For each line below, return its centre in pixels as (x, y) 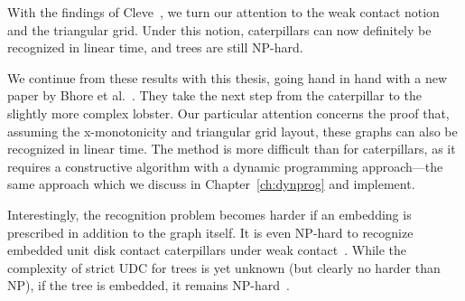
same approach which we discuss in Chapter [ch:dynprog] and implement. (211, 184)
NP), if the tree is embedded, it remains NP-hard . (149, 285)
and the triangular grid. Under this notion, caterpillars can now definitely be (219, 29)
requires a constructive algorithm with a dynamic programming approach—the (225, 166)
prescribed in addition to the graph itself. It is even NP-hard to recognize (210, 232)
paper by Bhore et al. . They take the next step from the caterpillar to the (214, 95)
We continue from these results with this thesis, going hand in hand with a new (228, 77)
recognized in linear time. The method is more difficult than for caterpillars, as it (232, 149)
